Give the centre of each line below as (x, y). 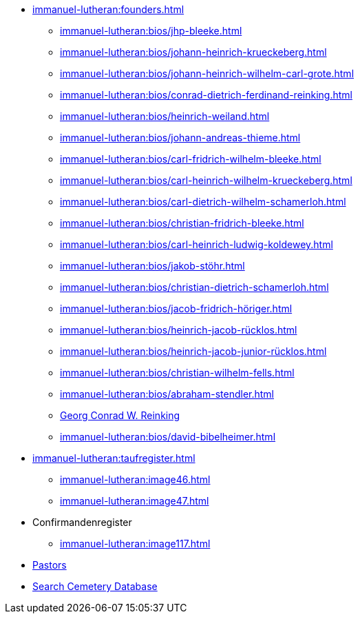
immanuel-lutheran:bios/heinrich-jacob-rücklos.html (179, 330)
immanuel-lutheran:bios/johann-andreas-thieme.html (180, 138)
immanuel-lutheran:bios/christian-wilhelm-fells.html (177, 373)
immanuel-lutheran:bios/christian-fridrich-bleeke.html (182, 223)
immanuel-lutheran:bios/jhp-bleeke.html (151, 31)
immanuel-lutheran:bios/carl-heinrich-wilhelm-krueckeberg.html (206, 180)
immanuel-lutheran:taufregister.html (114, 458)
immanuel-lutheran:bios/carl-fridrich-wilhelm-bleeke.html (191, 159)
